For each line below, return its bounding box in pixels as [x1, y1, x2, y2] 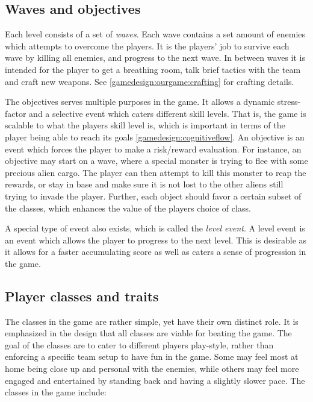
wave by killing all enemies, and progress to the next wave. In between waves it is [5, 51, 305, 64]
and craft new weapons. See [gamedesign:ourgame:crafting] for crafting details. [5, 75, 294, 87]
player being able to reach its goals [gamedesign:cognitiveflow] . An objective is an [5, 130, 305, 143]
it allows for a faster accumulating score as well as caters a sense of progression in [5, 245, 306, 258]
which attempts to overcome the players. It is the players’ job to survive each [5, 39, 290, 52]
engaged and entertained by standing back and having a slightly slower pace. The [5, 374, 305, 386]
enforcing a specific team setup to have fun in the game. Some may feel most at [5, 350, 299, 363]
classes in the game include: [5, 386, 107, 398]
